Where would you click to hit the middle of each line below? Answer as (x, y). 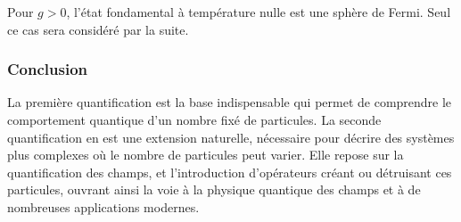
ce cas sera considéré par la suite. (98, 29)
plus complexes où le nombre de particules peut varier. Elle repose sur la (206, 155)
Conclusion (47, 69)
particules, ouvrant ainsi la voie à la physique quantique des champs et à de (214, 189)
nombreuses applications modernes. (103, 206)
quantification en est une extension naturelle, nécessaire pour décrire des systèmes (231, 137)
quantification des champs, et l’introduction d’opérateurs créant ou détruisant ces (230, 172)
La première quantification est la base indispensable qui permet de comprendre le (230, 102)
